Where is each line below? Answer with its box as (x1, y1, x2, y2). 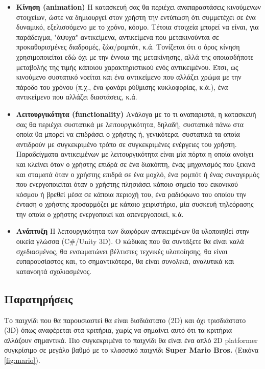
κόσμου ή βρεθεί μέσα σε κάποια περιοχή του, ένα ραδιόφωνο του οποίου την (16, 188, 247, 199)
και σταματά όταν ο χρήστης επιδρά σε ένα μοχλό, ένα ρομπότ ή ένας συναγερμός (16, 168, 259, 179)
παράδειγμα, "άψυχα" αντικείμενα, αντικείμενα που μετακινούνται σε (16, 31, 219, 42)
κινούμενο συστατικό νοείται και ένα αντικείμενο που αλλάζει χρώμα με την (16, 71, 242, 82)
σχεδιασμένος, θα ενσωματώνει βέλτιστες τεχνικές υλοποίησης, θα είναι (16, 245, 228, 256)
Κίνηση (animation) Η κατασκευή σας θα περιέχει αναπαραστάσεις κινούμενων (16, 2, 261, 12)
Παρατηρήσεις (4, 290, 73, 306)
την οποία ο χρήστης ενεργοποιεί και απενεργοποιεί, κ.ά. (16, 208, 184, 219)
